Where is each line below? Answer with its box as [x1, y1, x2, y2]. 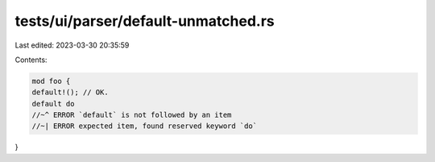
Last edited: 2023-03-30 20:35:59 [14, 40, 130, 50]
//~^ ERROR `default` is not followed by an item [31, 110, 232, 120]
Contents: [14, 55, 48, 64]
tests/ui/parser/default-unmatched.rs [14, 12, 275, 30]
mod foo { [31, 77, 71, 85]
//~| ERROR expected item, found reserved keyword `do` [31, 122, 258, 131]
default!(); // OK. [31, 88, 109, 97]
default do [31, 99, 75, 108]
